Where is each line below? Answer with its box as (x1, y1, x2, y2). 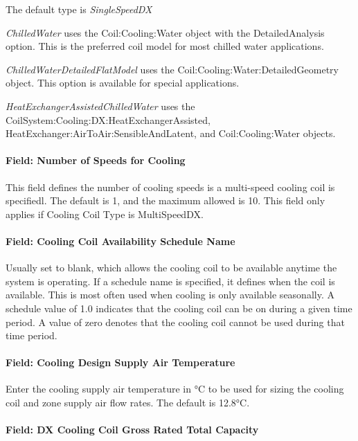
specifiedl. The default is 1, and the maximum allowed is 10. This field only (6, 193, 325, 208)
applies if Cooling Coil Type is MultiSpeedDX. (6, 206, 204, 221)
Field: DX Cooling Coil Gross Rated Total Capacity (6, 422, 259, 437)
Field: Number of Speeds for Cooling (6, 153, 186, 168)
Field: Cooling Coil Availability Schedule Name (6, 233, 235, 248)
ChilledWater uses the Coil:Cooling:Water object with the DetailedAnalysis (6, 25, 325, 39)
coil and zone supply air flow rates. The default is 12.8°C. (6, 395, 250, 410)
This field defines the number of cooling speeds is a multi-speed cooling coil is (6, 179, 335, 194)
